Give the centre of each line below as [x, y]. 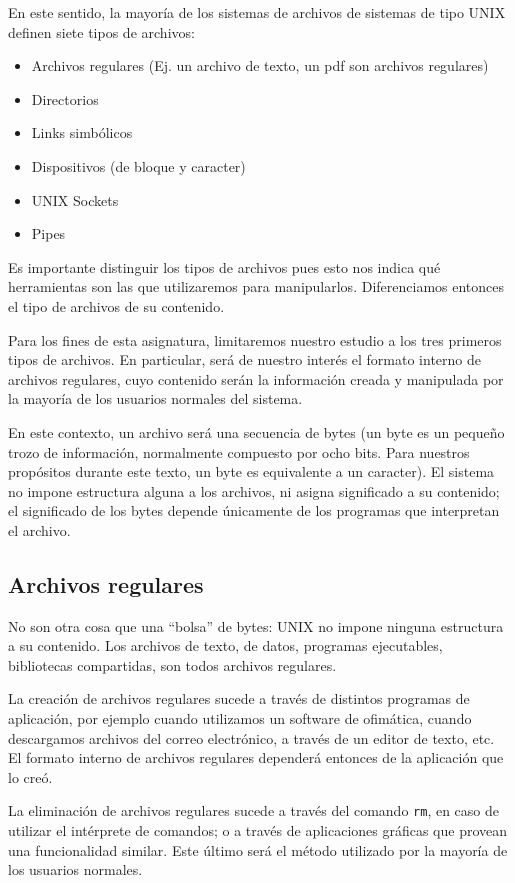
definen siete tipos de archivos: [101, 31]
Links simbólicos [82, 132]
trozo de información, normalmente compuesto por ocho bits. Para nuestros [239, 451]
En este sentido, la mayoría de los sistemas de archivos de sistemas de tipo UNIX [257, 12]
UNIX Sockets [75, 199]
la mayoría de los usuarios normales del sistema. [155, 398]
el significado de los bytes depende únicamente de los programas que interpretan [254, 510]
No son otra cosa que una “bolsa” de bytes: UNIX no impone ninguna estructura [256, 625]
